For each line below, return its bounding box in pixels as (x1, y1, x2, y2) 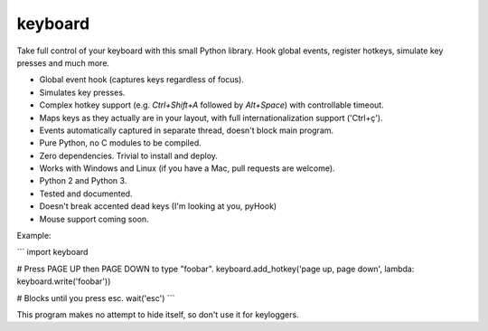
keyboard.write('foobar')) (16, 276, 111, 287)
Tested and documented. (39, 188, 133, 199)
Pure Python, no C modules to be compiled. (39, 137, 202, 148)
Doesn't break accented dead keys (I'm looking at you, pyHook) (39, 201, 277, 212)
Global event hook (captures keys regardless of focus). (39, 74, 244, 85)
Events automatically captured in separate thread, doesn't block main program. (39, 125, 334, 136)
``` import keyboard (16, 247, 89, 258)
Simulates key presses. (39, 87, 126, 98)
